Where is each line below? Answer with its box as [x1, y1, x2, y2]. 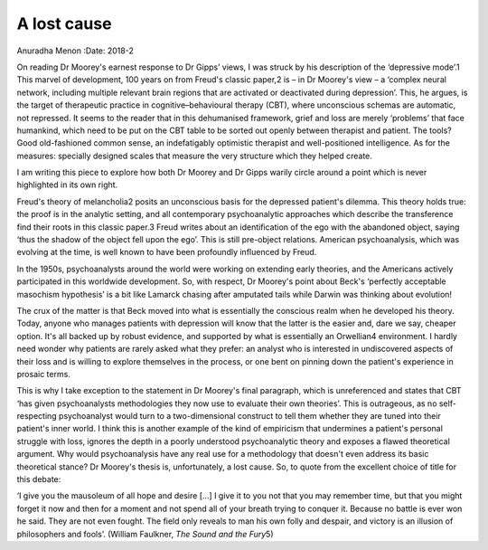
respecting [16, 411, 58, 422]
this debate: [16, 474, 61, 485]
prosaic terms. [16, 368, 71, 379]
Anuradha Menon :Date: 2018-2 [16, 45, 135, 56]
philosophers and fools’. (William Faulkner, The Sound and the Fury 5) [16, 528, 275, 539]
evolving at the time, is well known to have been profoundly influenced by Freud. [16, 247, 317, 258]
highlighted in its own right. [16, 179, 118, 190]
